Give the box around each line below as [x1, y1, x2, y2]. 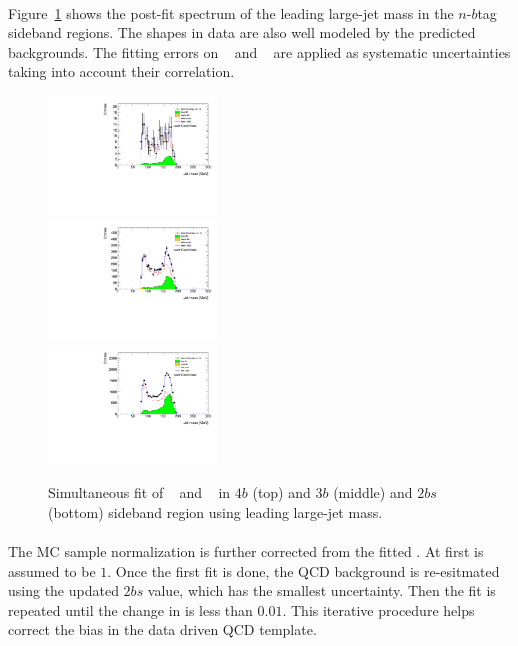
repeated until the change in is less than [8, 599, 253, 620]
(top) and [252, 482, 311, 503]
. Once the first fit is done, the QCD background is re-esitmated [107, 560, 500, 581]
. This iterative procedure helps [282, 599, 475, 620]
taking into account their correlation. [8, 61, 235, 82]
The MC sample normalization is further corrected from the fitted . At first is [8, 541, 484, 562]
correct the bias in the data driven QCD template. [8, 619, 317, 640]
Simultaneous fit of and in [48, 482, 231, 503]
